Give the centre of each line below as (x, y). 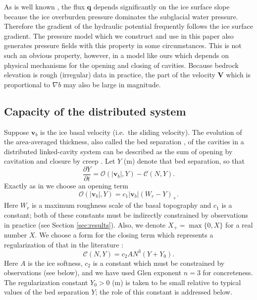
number (16, 235)
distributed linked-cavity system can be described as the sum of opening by (118, 151)
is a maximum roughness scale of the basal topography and (122, 205)
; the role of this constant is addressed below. (164, 292)
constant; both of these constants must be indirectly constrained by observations (126, 214)
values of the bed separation (47, 292)
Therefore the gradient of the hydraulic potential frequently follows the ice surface (128, 26)
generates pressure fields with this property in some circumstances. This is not (123, 45)
